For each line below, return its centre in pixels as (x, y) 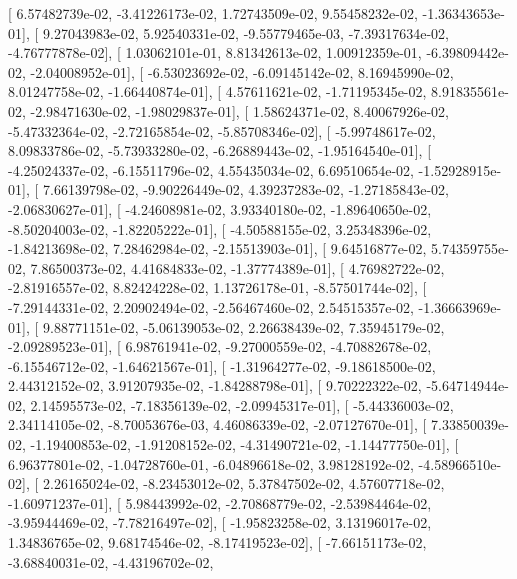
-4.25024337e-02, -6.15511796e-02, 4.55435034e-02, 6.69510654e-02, (211, 169)
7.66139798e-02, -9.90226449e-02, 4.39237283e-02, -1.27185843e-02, (245, 189)
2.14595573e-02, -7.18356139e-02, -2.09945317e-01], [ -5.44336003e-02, (242, 404)
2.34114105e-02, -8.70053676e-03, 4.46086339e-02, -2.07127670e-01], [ (217, 424)
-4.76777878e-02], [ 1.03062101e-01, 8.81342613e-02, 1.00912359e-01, (215, 52)
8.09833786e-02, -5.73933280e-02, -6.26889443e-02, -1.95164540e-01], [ (220, 150)
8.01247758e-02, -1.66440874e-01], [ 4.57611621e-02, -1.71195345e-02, (217, 91)
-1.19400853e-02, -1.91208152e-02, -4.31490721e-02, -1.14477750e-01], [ (244, 444)
